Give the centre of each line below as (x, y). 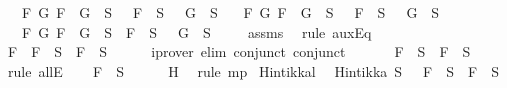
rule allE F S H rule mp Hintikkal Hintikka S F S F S (253, 70)
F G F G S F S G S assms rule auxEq (196, 31)
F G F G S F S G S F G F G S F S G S (230, 12)
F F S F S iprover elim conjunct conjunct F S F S (239, 51)
